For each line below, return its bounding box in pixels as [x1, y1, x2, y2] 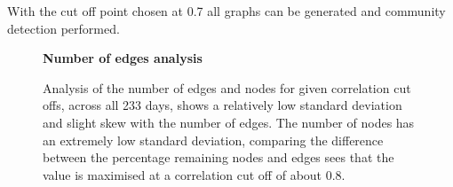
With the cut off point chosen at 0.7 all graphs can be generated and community [7, 2, 446, 19]
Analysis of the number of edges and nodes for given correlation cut [43, 78, 411, 97]
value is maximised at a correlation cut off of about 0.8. [43, 165, 346, 183]
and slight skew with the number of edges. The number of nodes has [43, 113, 415, 131]
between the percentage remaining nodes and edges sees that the [43, 148, 394, 167]
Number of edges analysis [43, 49, 203, 67]
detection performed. [7, 19, 120, 37]
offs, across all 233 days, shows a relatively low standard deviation [43, 96, 402, 114]
